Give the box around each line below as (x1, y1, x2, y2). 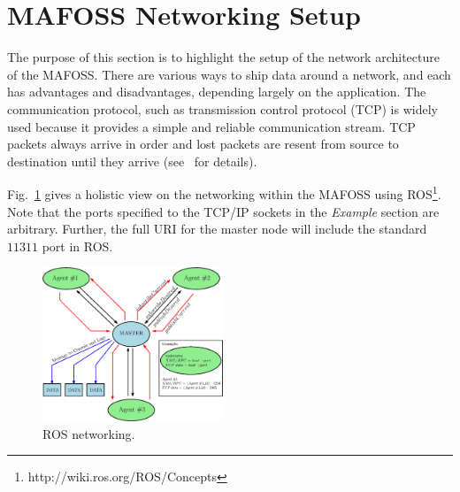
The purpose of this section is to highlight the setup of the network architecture (7, 48, 440, 66)
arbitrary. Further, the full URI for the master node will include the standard (7, 219, 427, 238)
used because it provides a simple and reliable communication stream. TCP (7, 117, 416, 135)
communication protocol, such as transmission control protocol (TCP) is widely (7, 99, 438, 118)
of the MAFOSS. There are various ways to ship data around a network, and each (7, 65, 451, 83)
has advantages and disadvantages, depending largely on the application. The (7, 82, 426, 101)
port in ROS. (42, 236, 113, 255)
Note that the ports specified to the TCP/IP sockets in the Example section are (7, 202, 440, 220)
